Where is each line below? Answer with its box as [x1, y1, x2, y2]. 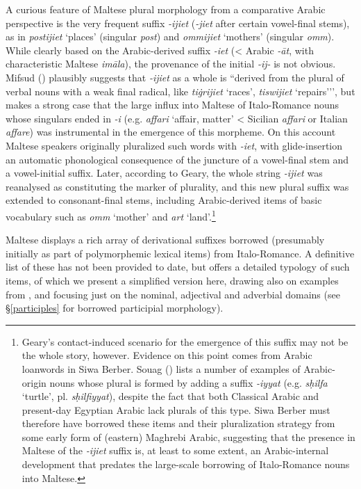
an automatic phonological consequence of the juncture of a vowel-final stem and [6, 152, 349, 166]
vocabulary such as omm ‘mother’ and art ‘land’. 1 [6, 207, 216, 223]
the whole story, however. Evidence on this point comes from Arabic [22, 348, 312, 362]
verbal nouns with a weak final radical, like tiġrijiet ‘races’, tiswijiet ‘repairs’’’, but [6, 83, 355, 98]
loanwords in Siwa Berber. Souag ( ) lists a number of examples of [22, 361, 301, 376]
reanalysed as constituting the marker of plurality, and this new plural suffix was [6, 179, 349, 193]
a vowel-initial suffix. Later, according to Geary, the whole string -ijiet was [6, 166, 323, 180]
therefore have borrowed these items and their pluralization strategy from [22, 416, 335, 431]
